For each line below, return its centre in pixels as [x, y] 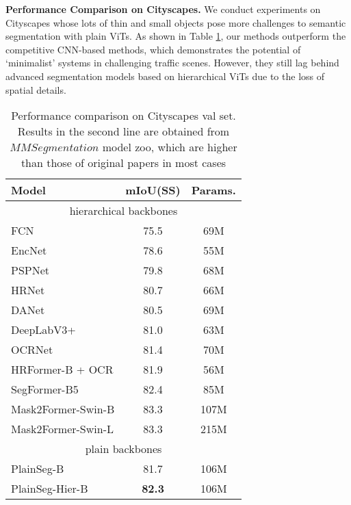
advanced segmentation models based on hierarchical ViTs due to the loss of [165, 76]
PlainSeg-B [38, 469]
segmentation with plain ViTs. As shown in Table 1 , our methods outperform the [176, 36]
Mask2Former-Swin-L [62, 429]
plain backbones [123, 449]
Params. [213, 190]
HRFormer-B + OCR [62, 370]
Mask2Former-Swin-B [63, 409]
